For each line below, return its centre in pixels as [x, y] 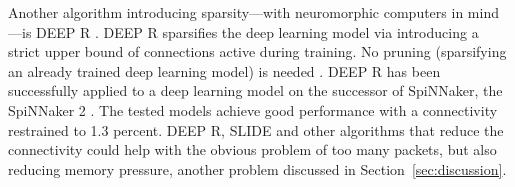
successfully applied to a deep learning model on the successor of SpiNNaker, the [255, 90]
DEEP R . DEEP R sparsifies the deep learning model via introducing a [257, 31]
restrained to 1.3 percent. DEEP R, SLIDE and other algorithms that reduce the [256, 129]
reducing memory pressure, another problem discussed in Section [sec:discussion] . [257, 168]
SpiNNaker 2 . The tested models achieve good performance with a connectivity [253, 109]
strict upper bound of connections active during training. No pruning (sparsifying [257, 51]
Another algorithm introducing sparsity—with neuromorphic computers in [236, 12]
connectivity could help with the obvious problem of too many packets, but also [252, 149]
